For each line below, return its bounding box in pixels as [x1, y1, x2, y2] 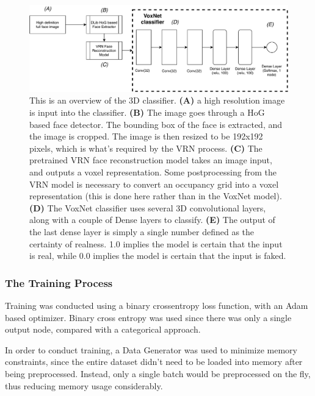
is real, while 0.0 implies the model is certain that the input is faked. [29, 249, 286, 262]
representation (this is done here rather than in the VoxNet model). [29, 189, 282, 202]
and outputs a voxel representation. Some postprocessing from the [29, 166, 277, 178]
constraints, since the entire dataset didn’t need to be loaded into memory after [5, 355, 303, 368]
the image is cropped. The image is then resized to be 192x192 [29, 130, 263, 143]
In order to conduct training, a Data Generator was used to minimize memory [5, 343, 297, 356]
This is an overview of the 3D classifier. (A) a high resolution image [29, 94, 285, 107]
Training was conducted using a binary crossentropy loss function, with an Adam [5, 299, 308, 311]
